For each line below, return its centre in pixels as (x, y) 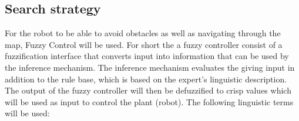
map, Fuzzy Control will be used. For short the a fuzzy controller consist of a (144, 44)
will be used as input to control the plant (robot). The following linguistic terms (149, 101)
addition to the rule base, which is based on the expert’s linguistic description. (146, 79)
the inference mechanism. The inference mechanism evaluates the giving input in (150, 67)
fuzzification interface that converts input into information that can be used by (147, 56)
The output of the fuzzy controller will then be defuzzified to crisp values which (148, 90)
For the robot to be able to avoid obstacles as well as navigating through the (143, 33)
